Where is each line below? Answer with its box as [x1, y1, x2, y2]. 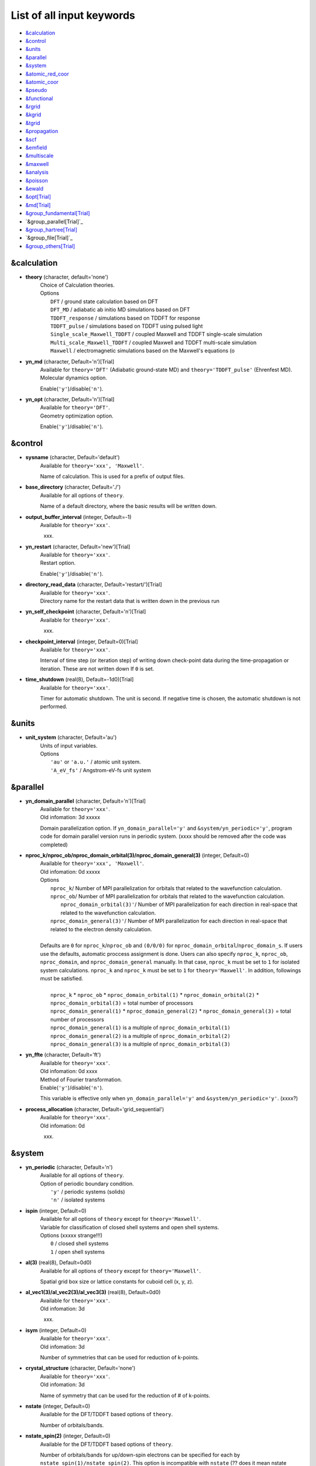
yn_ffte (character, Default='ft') [25, 1051, 101, 1058]
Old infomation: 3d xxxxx [40, 814, 101, 821]
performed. [40, 703, 67, 710]
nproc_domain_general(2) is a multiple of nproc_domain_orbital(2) [50, 1032, 231, 1039]
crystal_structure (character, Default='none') [25, 1365, 136, 1372]
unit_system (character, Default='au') [25, 734, 117, 741]
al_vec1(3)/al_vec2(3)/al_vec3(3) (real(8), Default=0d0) [25, 1289, 161, 1296]
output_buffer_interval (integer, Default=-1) [25, 513, 132, 520]
